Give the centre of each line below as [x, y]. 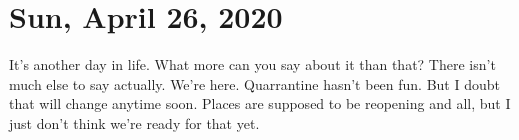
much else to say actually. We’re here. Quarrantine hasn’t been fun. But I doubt [254, 83]
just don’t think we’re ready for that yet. [134, 122]
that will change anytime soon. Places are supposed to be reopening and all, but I [260, 103]
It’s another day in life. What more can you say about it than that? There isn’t [252, 64]
